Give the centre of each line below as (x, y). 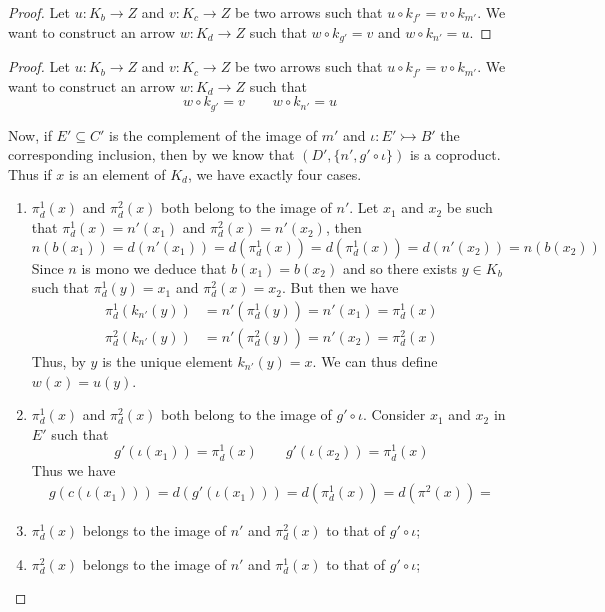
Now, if (30, 134)
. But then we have (340, 287)
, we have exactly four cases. (274, 173)
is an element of (117, 173)
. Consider (394, 414)
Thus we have (73, 469)
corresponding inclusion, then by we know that (151, 154)
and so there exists (400, 267)
